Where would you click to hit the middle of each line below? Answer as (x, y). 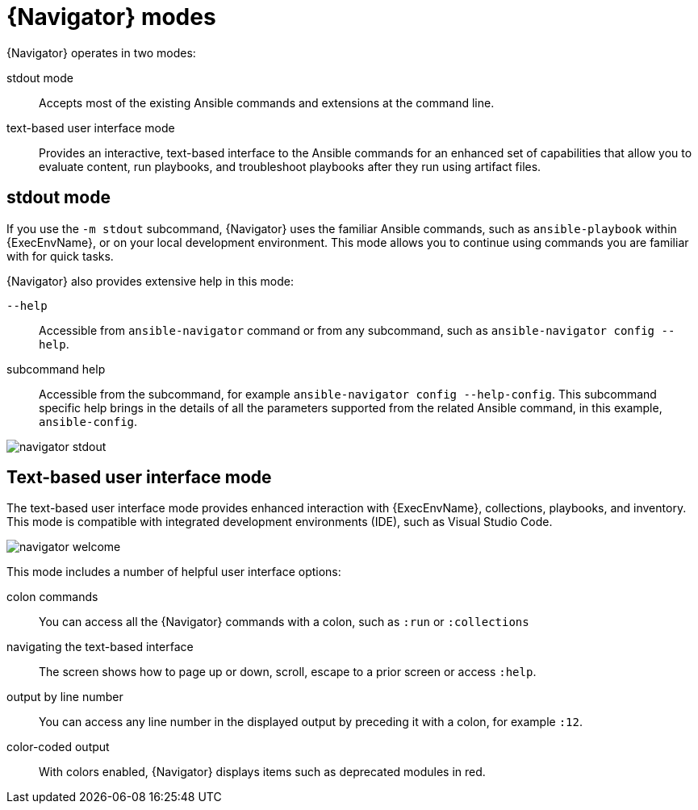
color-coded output (58, 747)
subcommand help (56, 369)
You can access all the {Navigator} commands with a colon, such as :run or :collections (284, 622)
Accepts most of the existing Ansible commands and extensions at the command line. (267, 102)
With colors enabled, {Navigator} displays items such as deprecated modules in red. (262, 772)
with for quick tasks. (60, 256)
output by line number (65, 697)
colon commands (52, 597)
